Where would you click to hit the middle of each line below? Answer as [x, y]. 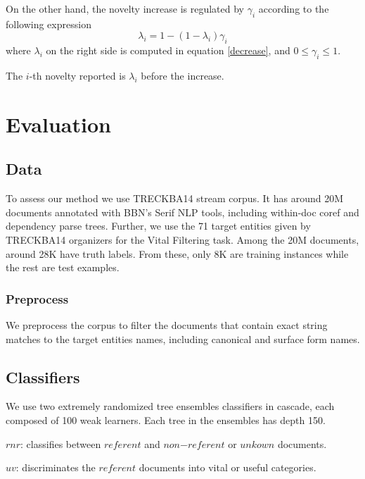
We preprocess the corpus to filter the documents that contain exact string [167, 324]
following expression [49, 24]
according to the [294, 8]
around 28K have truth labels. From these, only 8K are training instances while [177, 253]
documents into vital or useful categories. [228, 467]
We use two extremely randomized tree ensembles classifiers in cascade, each [170, 406]
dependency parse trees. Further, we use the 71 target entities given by [158, 226]
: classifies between [61, 443]
